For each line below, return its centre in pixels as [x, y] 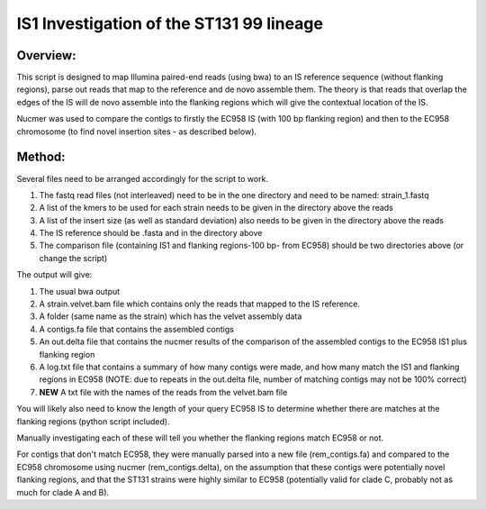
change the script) [73, 258]
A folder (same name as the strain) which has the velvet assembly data [171, 316]
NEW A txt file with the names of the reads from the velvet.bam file [163, 392]
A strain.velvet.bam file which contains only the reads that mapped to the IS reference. [199, 304]
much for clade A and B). [63, 492]
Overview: [46, 55]
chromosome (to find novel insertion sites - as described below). [136, 132]
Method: [41, 157]
